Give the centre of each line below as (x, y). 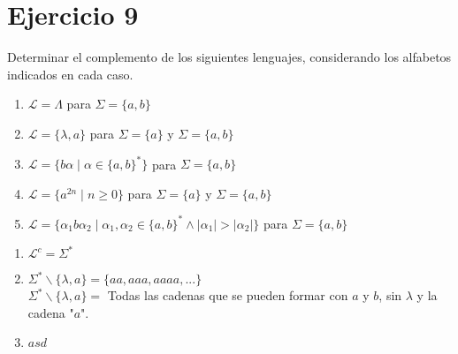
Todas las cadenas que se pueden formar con (228, 295)
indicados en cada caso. (70, 74)
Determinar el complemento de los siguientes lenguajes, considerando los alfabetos (229, 57)
